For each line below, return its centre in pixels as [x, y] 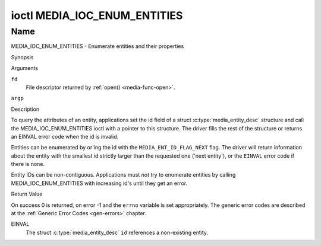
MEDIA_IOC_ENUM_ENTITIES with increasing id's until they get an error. [99, 183]
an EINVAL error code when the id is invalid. [65, 136]
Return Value [27, 194]
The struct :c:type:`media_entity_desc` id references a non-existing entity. [117, 232]
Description [25, 109]
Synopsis [22, 57]
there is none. [28, 164]
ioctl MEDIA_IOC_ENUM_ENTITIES [97, 15]
